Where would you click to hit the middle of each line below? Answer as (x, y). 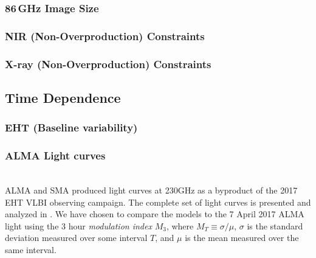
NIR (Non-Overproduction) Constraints (105, 36)
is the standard (275, 225)
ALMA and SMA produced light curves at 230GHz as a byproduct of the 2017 (151, 190)
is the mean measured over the (242, 238)
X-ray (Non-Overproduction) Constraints (108, 64)
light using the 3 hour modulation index (78, 225)
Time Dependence (63, 97)
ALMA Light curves (55, 155)
